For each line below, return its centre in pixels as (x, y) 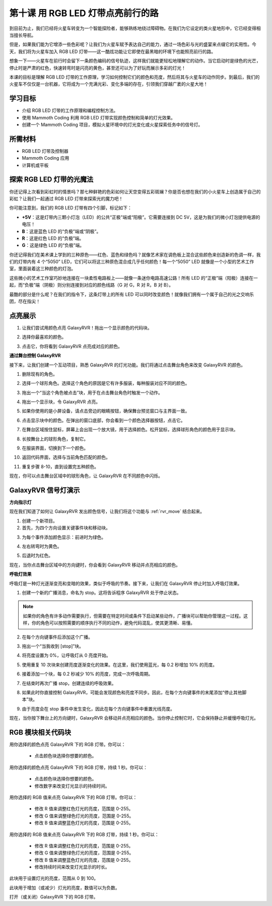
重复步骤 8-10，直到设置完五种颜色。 (60, 467)
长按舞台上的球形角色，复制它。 (55, 439)
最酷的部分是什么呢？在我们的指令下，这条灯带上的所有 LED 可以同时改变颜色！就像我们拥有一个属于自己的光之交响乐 (132, 294)
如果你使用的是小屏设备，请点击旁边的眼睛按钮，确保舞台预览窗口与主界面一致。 (106, 411)
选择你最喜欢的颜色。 (44, 337)
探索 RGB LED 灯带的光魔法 (51, 180)
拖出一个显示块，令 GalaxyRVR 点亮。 (61, 402)
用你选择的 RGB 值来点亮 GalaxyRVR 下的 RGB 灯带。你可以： (73, 797)
